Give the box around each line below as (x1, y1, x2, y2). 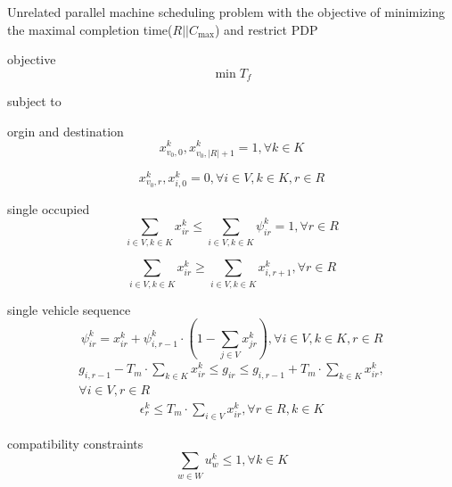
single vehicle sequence (7, 300, 131, 318)
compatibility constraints (7, 433, 144, 452)
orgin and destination (7, 121, 124, 140)
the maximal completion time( (7, 20, 173, 38)
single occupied (7, 199, 90, 218)
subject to (7, 92, 62, 111)
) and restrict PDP (214, 20, 318, 38)
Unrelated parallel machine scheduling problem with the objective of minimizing (7, 3, 445, 21)
